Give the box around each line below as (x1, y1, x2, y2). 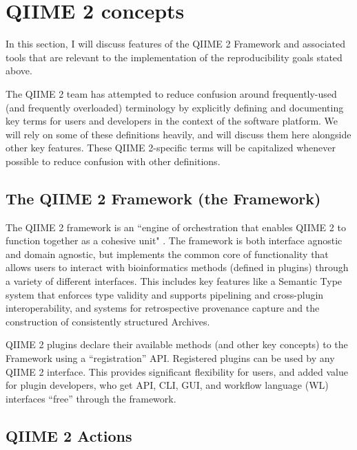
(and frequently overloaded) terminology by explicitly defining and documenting (6, 100, 344, 114)
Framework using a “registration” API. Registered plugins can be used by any (6, 351, 335, 365)
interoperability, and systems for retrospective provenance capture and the (6, 301, 320, 315)
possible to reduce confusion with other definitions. (6, 153, 221, 168)
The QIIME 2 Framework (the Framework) (6, 187, 321, 208)
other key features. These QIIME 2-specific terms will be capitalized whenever (6, 140, 336, 155)
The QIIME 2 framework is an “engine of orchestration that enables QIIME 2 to (6, 219, 346, 234)
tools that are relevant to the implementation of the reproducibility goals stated (6, 50, 343, 64)
